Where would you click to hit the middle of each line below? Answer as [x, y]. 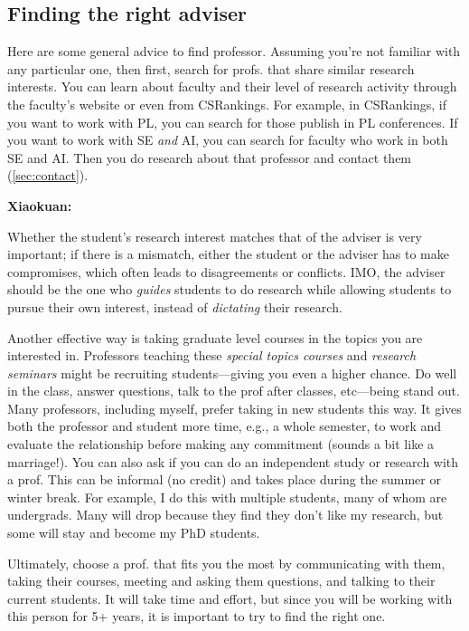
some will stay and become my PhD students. [134, 533]
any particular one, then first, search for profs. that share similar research [211, 68]
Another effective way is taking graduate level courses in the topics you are [215, 337]
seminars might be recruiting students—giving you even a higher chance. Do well [232, 373]
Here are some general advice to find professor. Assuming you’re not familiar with [234, 51]
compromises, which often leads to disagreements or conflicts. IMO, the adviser [226, 271]
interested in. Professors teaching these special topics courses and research [212, 355]
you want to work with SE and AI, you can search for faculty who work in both [228, 140]
